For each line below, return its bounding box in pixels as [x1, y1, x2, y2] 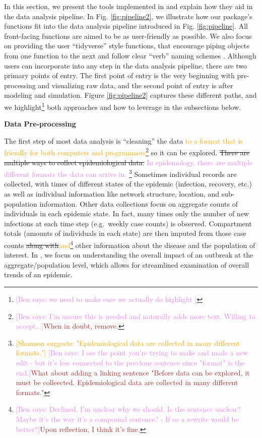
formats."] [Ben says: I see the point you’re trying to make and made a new [16, 347, 248, 358]
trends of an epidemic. [4, 269, 73, 280]
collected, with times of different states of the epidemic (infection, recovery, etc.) [4, 178, 252, 189]
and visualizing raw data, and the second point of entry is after [38, 80, 233, 90]
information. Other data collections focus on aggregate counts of [39, 198, 238, 209]
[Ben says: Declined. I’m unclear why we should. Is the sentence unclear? [16, 404, 241, 414]
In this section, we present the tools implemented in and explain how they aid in [4, 1, 253, 11]
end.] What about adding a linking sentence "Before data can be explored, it [16, 367, 250, 378]
